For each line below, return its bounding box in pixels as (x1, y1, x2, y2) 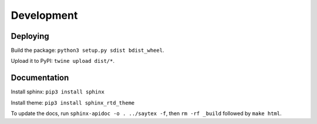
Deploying (11, 31, 49, 41)
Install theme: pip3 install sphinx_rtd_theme (11, 99, 135, 106)
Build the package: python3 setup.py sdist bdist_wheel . (11, 47, 164, 54)
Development (11, 9, 78, 22)
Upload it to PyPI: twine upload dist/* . (11, 58, 114, 65)
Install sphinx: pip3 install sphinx (11, 88, 105, 95)
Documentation (11, 73, 69, 83)
